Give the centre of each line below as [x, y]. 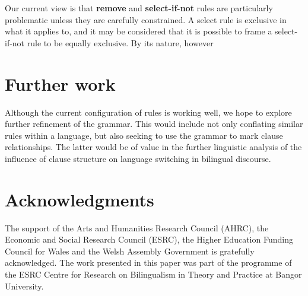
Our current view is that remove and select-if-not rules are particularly [139, 8]
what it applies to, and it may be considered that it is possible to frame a [139, 31]
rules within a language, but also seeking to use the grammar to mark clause [144, 135]
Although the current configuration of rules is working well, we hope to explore [148, 112]
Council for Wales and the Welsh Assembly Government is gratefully [130, 251]
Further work [60, 83]
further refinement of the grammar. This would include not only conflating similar [154, 124]
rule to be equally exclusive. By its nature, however [120, 42]
